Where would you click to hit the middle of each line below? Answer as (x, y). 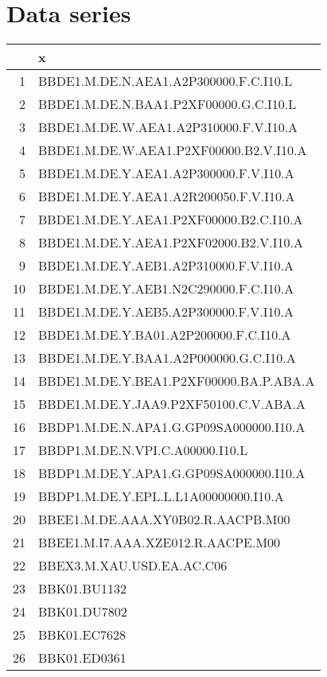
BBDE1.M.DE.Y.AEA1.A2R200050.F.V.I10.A (167, 196)
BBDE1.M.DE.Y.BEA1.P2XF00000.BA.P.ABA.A (177, 381)
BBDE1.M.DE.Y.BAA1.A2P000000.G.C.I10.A (167, 358)
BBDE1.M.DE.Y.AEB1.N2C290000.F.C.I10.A (166, 289)
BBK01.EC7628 (82, 635)
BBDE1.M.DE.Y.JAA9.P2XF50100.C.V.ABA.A (172, 404)
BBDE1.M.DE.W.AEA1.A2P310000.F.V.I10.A (168, 127)
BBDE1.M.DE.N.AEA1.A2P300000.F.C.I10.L (165, 81)
